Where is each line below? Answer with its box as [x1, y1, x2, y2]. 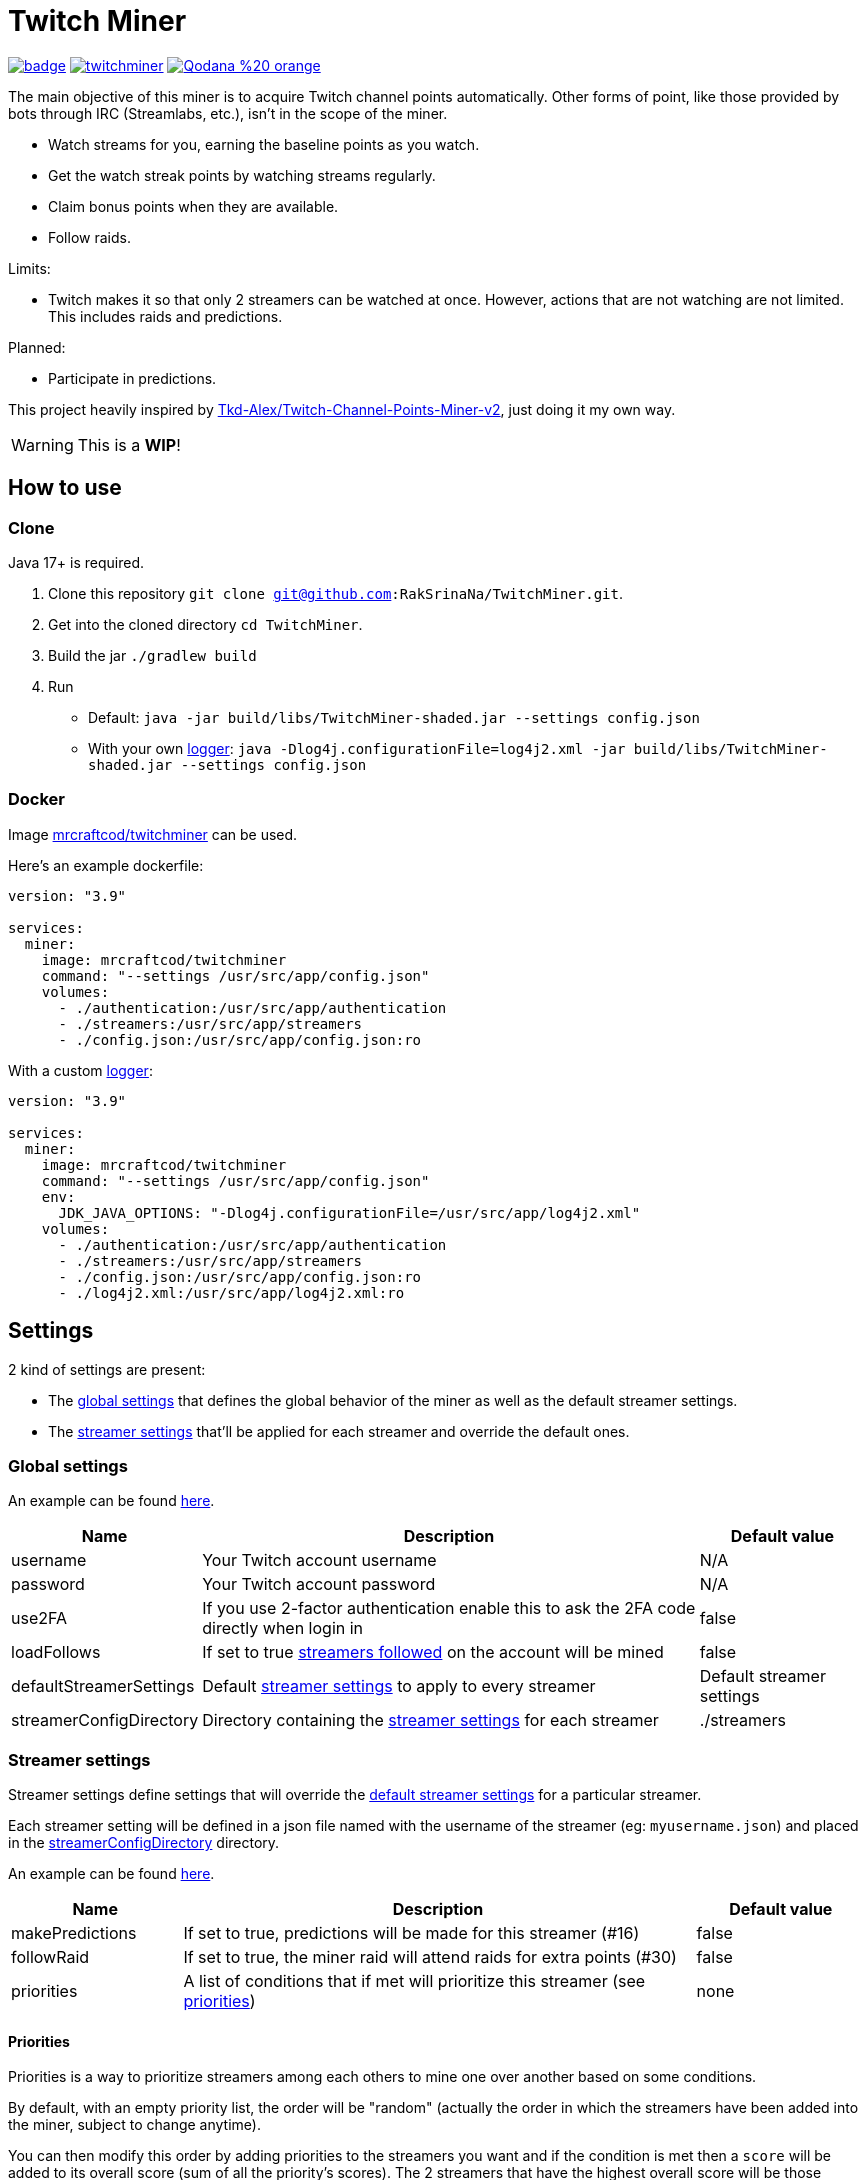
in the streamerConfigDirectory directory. [8, 1834, 280, 1852]
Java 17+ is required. [8, 553, 145, 571]
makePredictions [11, 1923, 137, 1944]
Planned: [8, 338, 66, 356]
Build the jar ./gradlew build [48, 646, 257, 664]
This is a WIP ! [77, 434, 181, 455]
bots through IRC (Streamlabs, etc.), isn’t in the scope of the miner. [8, 104, 448, 122]
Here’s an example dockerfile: [8, 856, 204, 874]
